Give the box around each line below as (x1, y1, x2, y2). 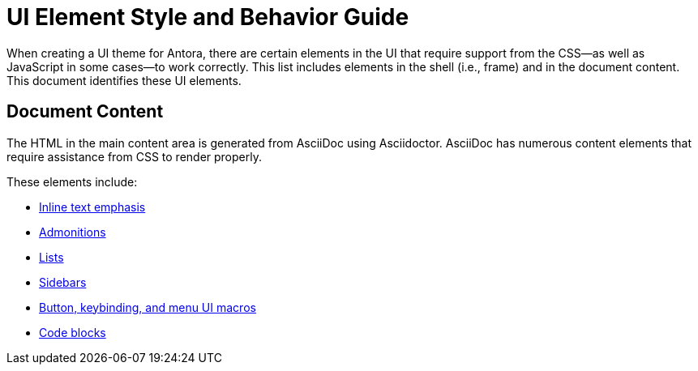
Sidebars (39, 275, 87, 289)
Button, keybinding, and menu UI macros (39, 300, 256, 314)
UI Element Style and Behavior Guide (6, 3, 409, 31)
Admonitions (39, 224, 106, 239)
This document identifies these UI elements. (6, 73, 242, 87)
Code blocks (39, 325, 106, 339)
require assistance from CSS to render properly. (6, 149, 262, 164)
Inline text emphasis (39, 199, 146, 214)
